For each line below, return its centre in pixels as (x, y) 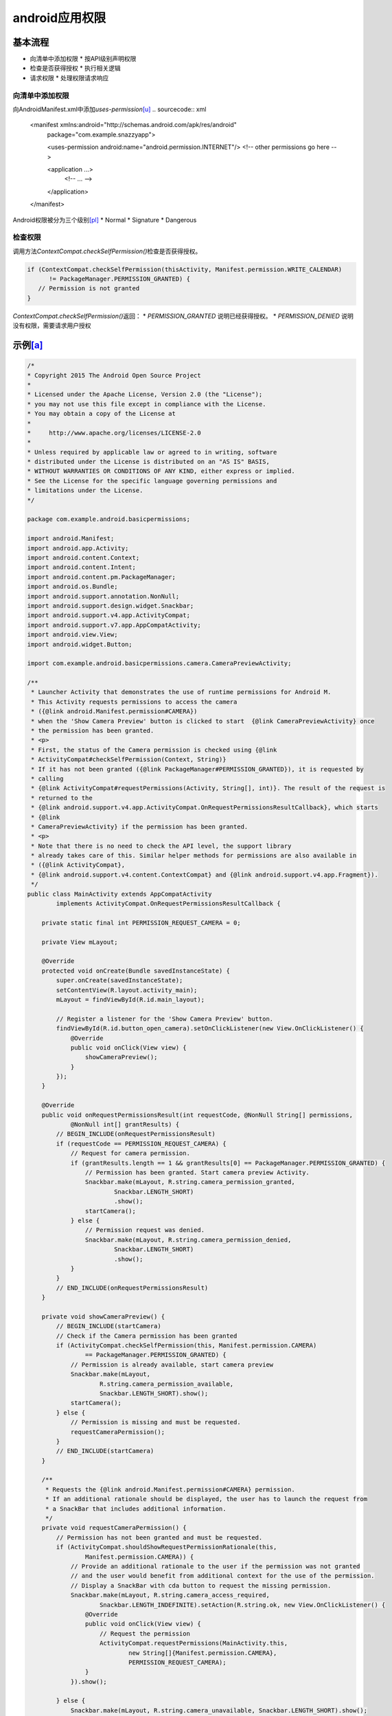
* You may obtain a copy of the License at (102, 414)
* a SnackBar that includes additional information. (136, 1509)
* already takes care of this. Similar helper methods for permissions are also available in (194, 856)
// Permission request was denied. (145, 1230)
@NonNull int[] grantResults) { (125, 1125)
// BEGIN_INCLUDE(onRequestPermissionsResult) (136, 1134)
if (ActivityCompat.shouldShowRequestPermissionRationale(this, (166, 1547)
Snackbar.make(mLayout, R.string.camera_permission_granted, (190, 1182)
